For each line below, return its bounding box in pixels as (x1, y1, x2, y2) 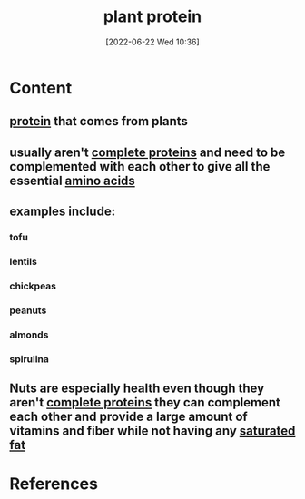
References (9, 474, 98, 494)
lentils (9, 255, 38, 268)
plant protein (103, 6, 202, 27)
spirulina (9, 352, 50, 365)
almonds (9, 328, 49, 341)
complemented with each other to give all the (9, 159, 271, 174)
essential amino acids (9, 172, 136, 188)
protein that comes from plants (9, 113, 189, 129)
